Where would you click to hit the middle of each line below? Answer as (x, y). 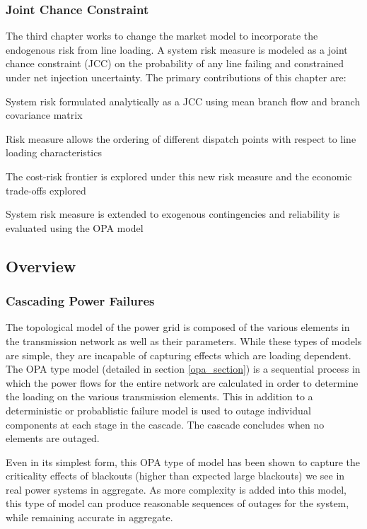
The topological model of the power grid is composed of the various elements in (178, 327)
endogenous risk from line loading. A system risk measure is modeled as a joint (177, 49)
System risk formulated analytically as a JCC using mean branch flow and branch (183, 101)
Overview (41, 266)
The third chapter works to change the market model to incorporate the (162, 36)
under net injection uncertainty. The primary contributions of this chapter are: (176, 77)
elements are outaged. (53, 438)
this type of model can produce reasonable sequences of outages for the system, (177, 503)
